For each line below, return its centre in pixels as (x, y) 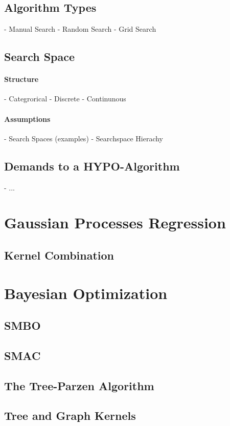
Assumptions (27, 119)
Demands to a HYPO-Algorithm (92, 166)
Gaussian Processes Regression (115, 222)
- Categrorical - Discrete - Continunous (65, 99)
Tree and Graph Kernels (70, 416)
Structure (21, 79)
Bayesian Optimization (86, 293)
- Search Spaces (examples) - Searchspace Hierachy (84, 138)
